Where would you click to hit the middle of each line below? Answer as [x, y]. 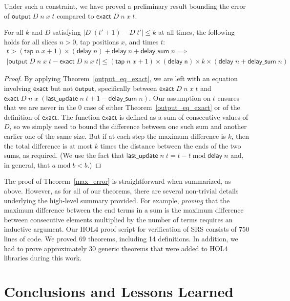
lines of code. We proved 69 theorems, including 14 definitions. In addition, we [121, 238]
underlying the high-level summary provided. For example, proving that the [117, 200]
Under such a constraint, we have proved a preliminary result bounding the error [125, 6]
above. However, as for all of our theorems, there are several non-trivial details [121, 190]
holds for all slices [31, 41]
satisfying [67, 32]
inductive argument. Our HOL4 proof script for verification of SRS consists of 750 [127, 229]
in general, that [27, 164]
